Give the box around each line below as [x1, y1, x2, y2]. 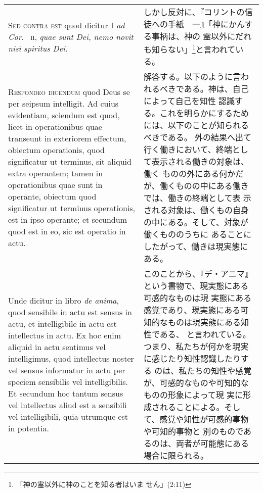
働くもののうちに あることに [143, 228, 252, 240]
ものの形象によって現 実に [143, 389, 243, 401]
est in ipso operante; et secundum [8, 214, 127, 226]
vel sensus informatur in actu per [8, 364, 125, 376]
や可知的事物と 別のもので [143, 425, 244, 437]
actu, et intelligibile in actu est [8, 318, 117, 330]
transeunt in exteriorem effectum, [8, 132, 126, 144]
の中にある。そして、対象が [143, 216, 248, 228]
